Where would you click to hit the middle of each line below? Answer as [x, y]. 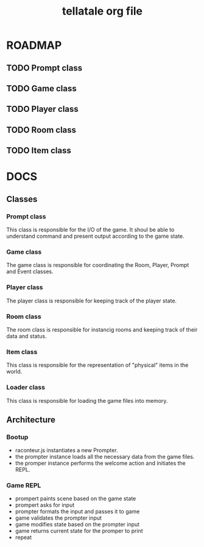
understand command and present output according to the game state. [95, 236]
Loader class [26, 388]
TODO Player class [43, 109]
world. [14, 372]
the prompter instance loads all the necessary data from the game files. [105, 457]
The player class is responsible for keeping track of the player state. [92, 301]
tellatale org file [102, 11]
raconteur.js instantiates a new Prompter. [66, 450]
